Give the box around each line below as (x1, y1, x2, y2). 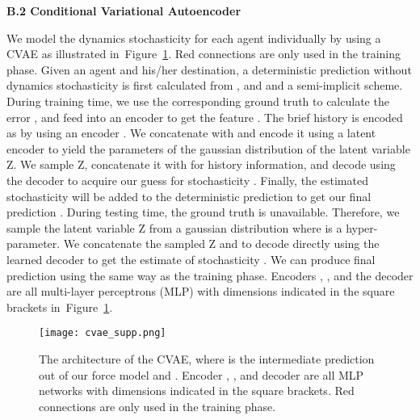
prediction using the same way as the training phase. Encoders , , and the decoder (6, 267, 414, 283)
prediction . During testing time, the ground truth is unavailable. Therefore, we (6, 204, 400, 220)
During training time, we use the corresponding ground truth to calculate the (6, 92, 389, 109)
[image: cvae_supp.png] (39, 327, 166, 339)
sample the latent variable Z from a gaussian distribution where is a (6, 219, 342, 236)
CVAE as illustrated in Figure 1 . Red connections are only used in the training (6, 45, 401, 62)
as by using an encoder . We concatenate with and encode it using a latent (6, 124, 376, 141)
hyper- (346, 219, 378, 236)
